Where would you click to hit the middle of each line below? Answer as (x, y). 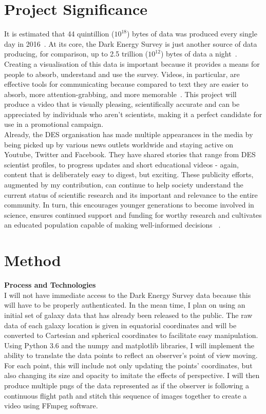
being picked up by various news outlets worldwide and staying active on (119, 144)
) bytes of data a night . (199, 54)
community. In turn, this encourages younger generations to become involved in (129, 205)
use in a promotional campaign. (54, 124)
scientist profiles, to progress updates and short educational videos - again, (121, 164)
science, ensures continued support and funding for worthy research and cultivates (133, 214)
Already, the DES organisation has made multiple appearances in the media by (129, 134)
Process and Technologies (50, 285)
